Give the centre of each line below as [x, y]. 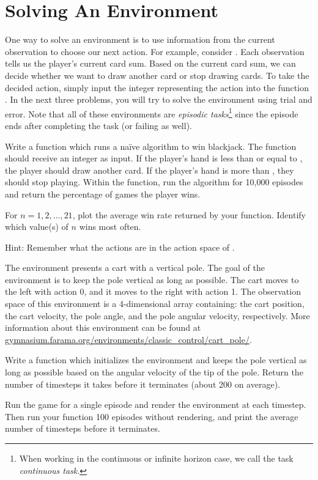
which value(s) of [37, 227]
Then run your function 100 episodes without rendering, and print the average [152, 416]
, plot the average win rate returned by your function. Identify [189, 214]
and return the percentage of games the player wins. [103, 194]
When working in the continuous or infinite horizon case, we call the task [156, 458]
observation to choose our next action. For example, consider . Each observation [155, 51]
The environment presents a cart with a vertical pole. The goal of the [135, 268]
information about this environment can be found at [103, 327]
